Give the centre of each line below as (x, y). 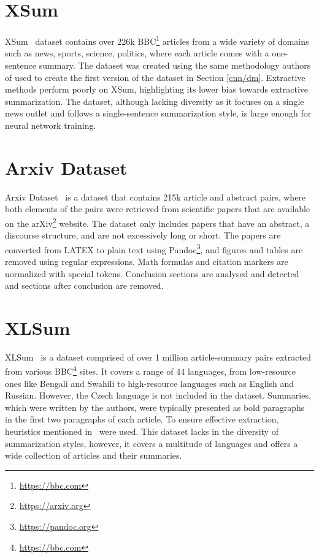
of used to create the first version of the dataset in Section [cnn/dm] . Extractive (155, 77)
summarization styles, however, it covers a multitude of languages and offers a (152, 443)
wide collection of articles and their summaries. (94, 455)
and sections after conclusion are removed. (84, 285)
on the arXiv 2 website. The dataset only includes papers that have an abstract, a (157, 222)
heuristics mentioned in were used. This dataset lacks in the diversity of (142, 431)
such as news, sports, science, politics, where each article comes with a (137, 53)
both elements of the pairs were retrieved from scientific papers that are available (158, 209)
